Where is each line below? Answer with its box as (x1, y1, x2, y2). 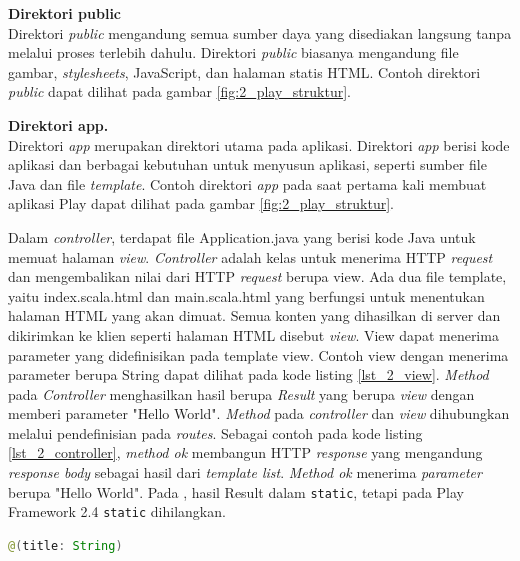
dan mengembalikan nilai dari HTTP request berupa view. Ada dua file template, (8, 266, 507, 287)
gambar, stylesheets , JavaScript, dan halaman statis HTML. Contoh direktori (8, 61, 481, 82)
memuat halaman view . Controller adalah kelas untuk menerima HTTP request (8, 246, 493, 267)
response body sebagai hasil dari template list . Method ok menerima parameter (8, 462, 482, 483)
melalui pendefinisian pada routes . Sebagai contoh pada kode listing (8, 422, 423, 443)
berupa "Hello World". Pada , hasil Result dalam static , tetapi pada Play (8, 481, 465, 502)
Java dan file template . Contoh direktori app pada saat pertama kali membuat (8, 173, 487, 194)
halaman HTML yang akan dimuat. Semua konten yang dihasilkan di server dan (8, 305, 501, 326)
